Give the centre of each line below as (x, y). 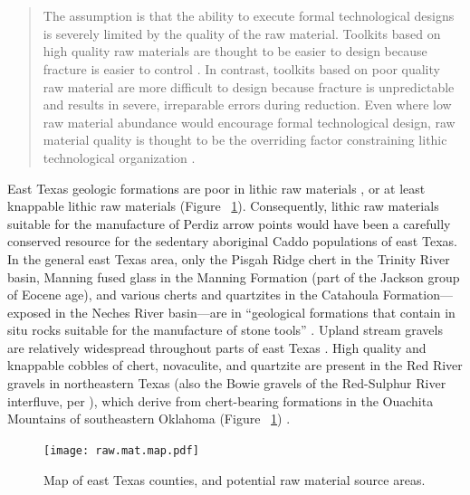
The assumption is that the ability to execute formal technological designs (249, 16)
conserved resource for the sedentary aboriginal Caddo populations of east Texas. (232, 241)
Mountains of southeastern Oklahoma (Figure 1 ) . (149, 419)
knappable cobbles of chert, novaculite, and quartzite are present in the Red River (235, 365)
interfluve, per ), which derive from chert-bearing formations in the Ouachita (221, 400)
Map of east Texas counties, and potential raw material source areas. (235, 479)
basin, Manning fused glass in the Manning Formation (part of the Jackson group (234, 276)
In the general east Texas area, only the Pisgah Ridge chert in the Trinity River (229, 258)
